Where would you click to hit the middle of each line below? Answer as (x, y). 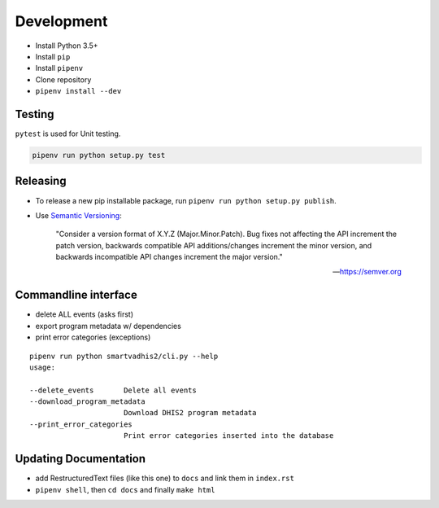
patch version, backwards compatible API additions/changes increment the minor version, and (214, 245)
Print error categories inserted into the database (228, 436)
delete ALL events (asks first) (85, 314)
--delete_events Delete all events (113, 390)
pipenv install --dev (78, 91)
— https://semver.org (367, 272)
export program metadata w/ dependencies (109, 326)
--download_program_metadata (87, 402)
